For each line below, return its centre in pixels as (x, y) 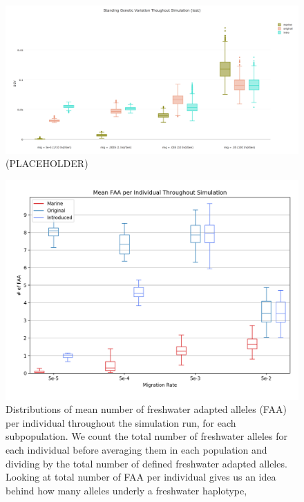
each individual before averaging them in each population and (136, 450)
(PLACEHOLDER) (47, 163)
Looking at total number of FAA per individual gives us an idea (141, 477)
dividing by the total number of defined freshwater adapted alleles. (146, 463)
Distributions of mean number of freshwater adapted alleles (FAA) (146, 409)
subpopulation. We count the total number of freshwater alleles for (146, 436)
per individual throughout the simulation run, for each (121, 422)
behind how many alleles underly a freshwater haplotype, (126, 490)
